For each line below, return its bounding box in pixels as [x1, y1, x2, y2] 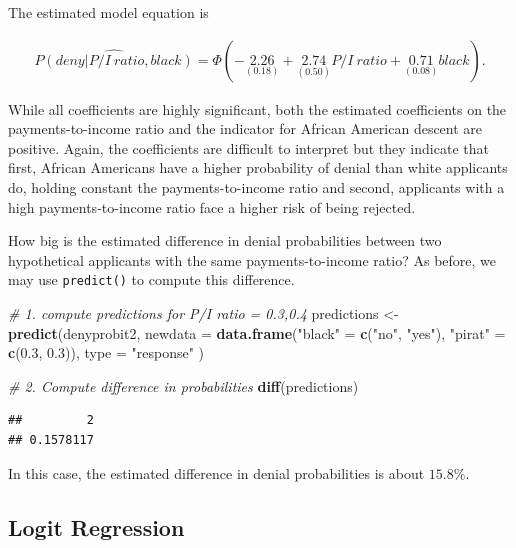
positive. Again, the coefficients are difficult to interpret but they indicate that [8, 137, 489, 158]
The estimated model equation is [8, 2, 209, 22]
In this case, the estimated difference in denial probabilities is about [8, 462, 425, 483]
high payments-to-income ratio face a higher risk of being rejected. [8, 196, 416, 217]
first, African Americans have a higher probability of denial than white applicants [8, 157, 508, 178]
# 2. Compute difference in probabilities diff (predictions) [8, 375, 359, 396]
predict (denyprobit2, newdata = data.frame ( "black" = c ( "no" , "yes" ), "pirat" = [8, 322, 506, 343]
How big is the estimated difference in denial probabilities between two [8, 230, 442, 251]
